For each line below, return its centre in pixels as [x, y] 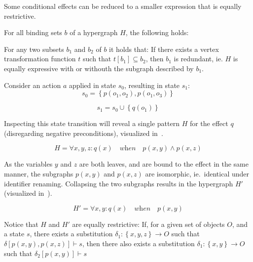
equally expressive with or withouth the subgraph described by [99, 68]
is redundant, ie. [198, 59]
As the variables [28, 164]
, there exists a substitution [71, 234]
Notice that [21, 224]
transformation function [40, 59]
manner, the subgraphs [39, 173]
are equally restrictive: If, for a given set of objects [148, 224]
